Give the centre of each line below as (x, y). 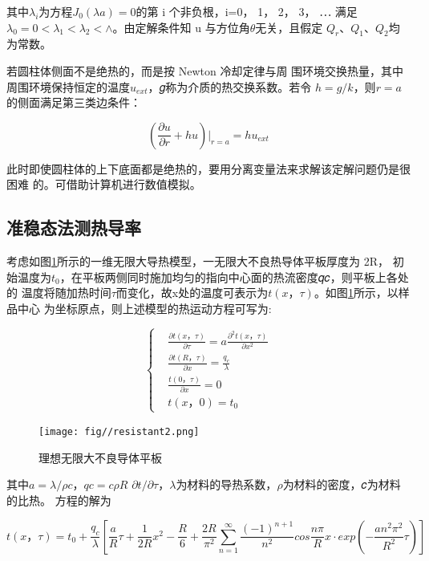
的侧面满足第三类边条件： (74, 102)
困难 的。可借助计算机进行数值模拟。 (104, 184)
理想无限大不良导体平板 (100, 457)
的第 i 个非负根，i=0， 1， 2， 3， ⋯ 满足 (247, 11)
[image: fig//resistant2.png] (119, 432)
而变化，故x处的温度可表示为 (192, 293)
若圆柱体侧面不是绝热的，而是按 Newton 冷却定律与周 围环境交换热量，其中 (205, 70)
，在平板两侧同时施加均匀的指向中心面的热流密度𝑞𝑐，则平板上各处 (234, 276)
